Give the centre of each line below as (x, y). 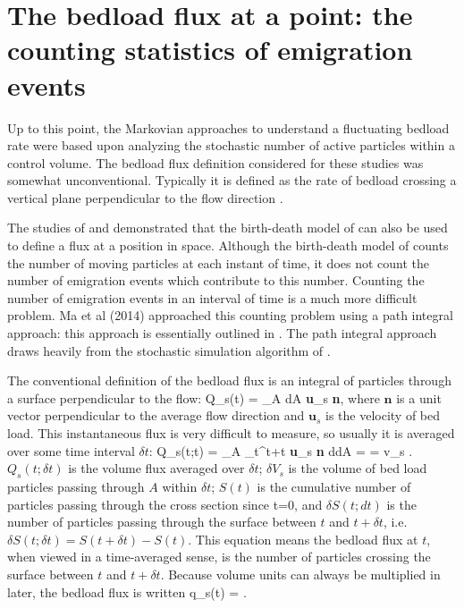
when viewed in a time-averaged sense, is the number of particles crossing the (219, 557)
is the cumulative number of (334, 486)
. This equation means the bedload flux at (303, 539)
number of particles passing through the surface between (162, 522)
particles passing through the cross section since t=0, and (165, 504)
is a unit (419, 397)
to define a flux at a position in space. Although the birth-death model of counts (228, 245)
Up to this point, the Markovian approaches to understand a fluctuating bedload (228, 127)
